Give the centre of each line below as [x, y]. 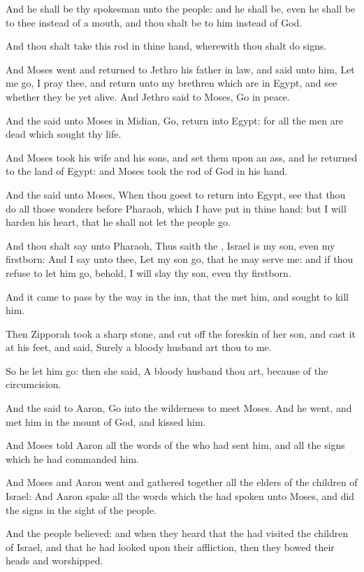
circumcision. [34, 384]
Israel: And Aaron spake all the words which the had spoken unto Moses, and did [180, 496]
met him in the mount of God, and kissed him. [106, 421]
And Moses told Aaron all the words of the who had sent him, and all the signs [175, 445]
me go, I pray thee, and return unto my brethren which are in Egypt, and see [172, 83]
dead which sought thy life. [64, 134]
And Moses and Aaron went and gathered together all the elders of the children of [182, 482]
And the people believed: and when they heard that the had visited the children [177, 533]
